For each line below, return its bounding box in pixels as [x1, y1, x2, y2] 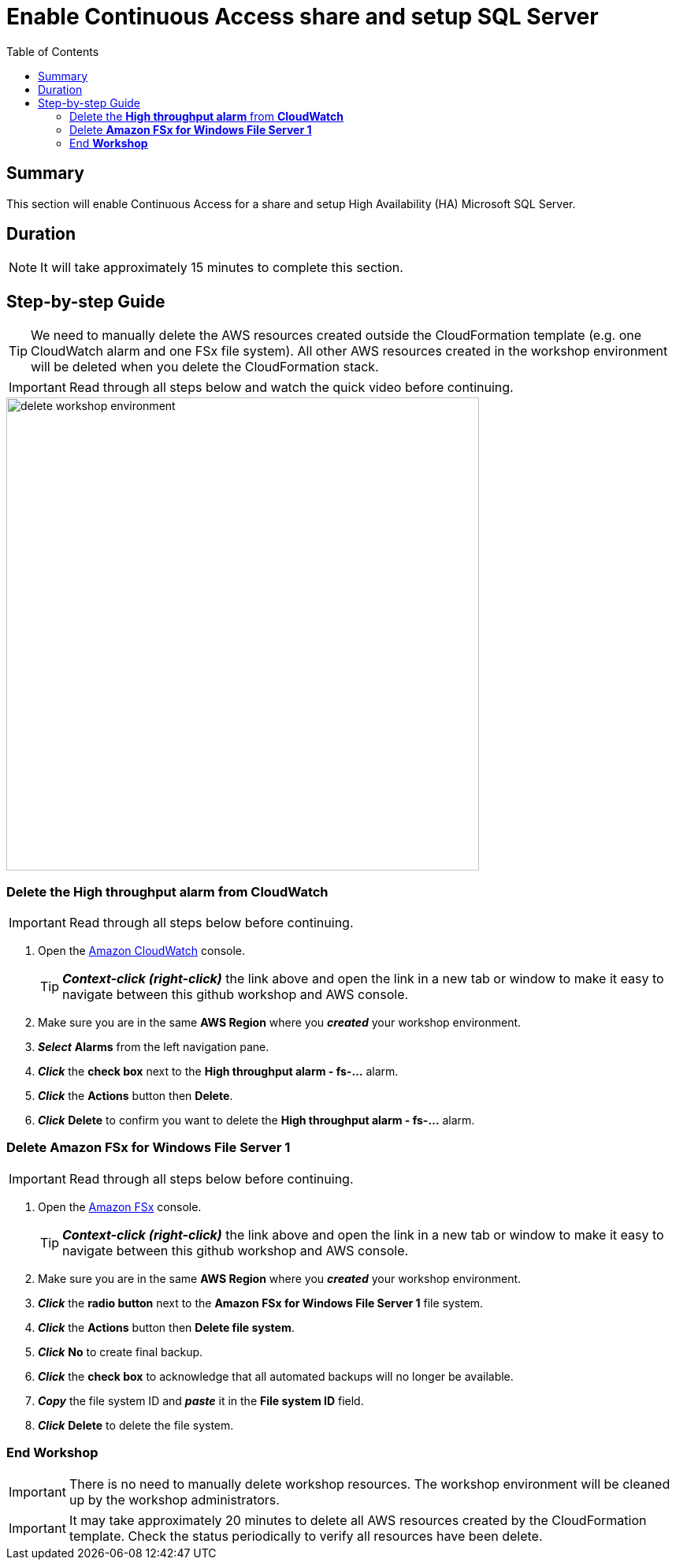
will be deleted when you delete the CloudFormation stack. [31, 359, 379, 375]
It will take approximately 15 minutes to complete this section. [40, 259, 403, 276]
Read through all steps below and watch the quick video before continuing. [69, 379, 514, 396]
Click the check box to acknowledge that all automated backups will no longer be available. [38, 1369, 514, 1383]
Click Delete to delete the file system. [38, 1418, 234, 1432]
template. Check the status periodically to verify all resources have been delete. [69, 1527, 543, 1544]
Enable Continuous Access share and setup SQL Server [6, 3, 599, 30]
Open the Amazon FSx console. [38, 1199, 202, 1214]
